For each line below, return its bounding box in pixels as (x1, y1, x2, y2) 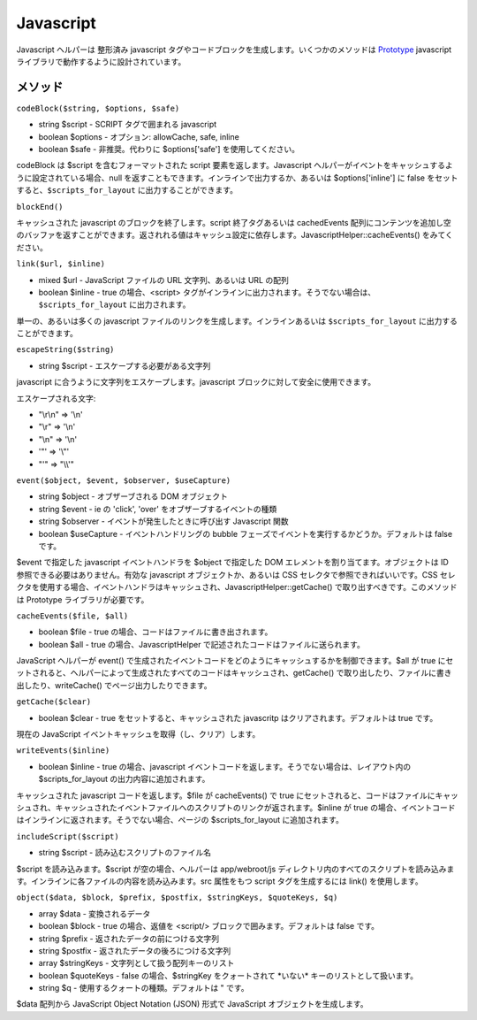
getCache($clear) (16, 697, 92, 707)
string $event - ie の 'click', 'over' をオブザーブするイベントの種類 (38, 503, 277, 514)
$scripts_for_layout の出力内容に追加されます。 (38, 774, 210, 785)
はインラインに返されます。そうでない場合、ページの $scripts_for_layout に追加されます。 (16, 815, 344, 825)
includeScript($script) (16, 832, 119, 841)
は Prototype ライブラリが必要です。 (16, 594, 149, 605)
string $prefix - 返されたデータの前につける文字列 (38, 933, 220, 944)
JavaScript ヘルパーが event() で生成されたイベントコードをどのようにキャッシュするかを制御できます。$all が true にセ (16, 656, 454, 666)
